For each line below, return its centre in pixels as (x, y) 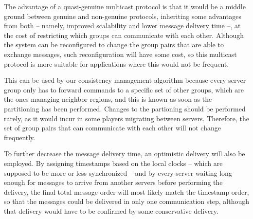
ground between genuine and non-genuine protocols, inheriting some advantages (123, 16)
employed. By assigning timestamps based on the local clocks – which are (113, 163)
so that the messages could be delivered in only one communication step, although (127, 201)
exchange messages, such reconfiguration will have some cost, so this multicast (120, 54)
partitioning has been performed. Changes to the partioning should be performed (125, 108)
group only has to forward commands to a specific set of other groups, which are (124, 89)
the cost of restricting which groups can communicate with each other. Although (124, 35)
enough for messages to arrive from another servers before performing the (113, 182)
